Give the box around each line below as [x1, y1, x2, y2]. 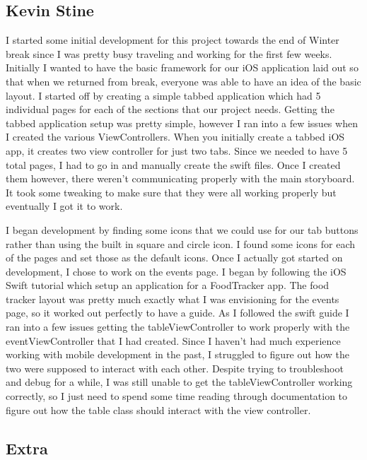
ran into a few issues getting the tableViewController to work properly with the [6, 319, 350, 334]
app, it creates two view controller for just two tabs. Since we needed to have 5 [6, 143, 348, 158]
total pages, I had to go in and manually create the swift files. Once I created [6, 157, 341, 172]
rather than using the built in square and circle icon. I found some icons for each [6, 236, 356, 251]
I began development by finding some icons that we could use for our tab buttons [6, 222, 359, 237]
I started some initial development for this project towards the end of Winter [6, 33, 339, 47]
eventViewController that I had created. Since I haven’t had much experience [6, 333, 341, 348]
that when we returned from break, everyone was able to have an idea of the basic [6, 73, 361, 88]
